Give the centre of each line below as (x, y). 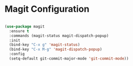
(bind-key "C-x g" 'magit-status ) (44, 45)
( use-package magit (25, 26)
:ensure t (19, 31)
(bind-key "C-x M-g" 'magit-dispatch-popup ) (56, 49)
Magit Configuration (47, 9)
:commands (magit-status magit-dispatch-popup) (59, 35)
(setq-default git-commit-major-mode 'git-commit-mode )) (69, 59)
